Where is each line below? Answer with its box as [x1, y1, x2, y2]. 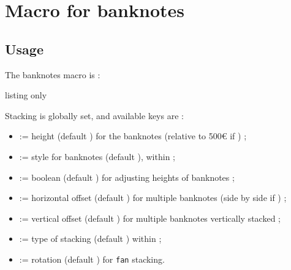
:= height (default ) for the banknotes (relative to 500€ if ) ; [19, 130, 247, 142]
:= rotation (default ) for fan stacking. [19, 252, 165, 265]
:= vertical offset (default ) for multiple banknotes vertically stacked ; [19, 211, 281, 224]
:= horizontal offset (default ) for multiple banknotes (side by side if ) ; [19, 191, 287, 204]
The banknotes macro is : [5, 68, 100, 81]
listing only [5, 89, 47, 101]
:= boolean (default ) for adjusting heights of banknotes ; [19, 170, 235, 183]
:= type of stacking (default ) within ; [19, 232, 162, 245]
